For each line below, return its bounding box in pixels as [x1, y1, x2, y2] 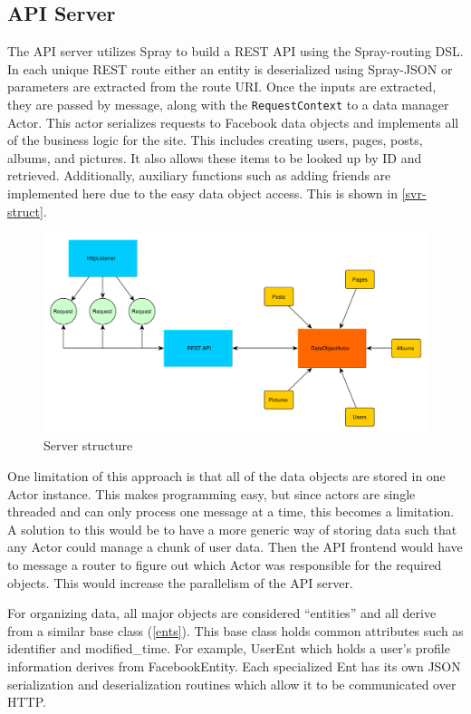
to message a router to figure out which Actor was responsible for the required [7, 555, 442, 574]
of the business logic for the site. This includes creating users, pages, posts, [7, 130, 423, 150]
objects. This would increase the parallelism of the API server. [7, 573, 353, 592]
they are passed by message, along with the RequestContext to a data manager [7, 94, 449, 113]
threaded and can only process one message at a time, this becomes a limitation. [7, 502, 455, 521]
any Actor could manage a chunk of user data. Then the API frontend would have [7, 537, 463, 556]
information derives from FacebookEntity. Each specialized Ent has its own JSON [7, 657, 461, 676]
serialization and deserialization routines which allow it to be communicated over [7, 674, 457, 693]
